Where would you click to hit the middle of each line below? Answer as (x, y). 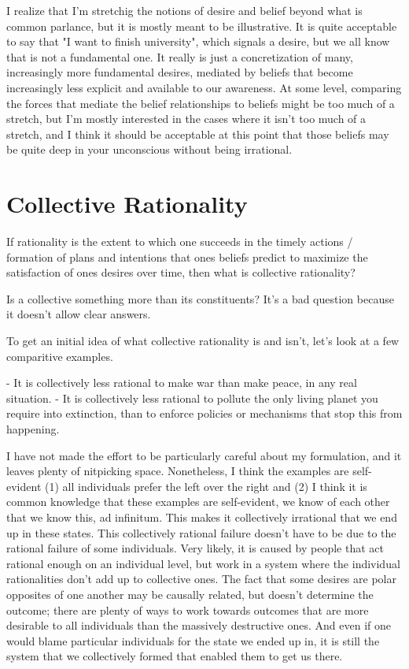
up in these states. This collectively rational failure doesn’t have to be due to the (201, 532)
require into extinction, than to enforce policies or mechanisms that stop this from (204, 413)
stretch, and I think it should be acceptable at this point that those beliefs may (198, 134)
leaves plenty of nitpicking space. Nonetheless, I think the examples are (178, 471)
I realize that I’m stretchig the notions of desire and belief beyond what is (184, 10)
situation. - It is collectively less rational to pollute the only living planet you (192, 398)
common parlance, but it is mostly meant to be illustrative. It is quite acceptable (202, 26)
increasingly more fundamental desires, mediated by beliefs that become (180, 72)
